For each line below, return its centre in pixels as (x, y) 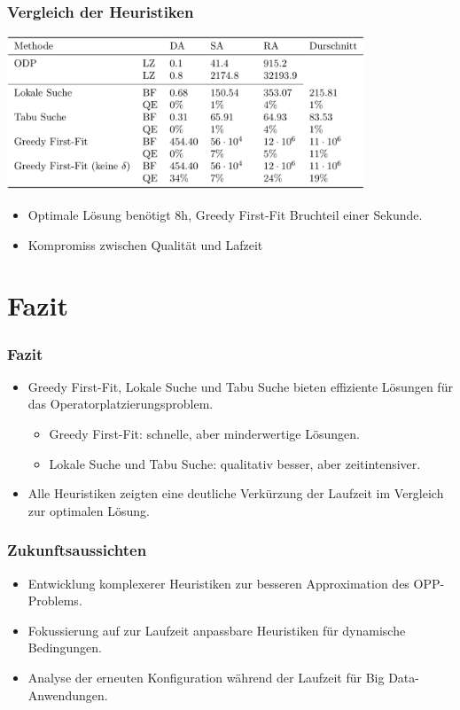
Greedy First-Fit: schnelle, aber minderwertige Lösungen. (204, 434)
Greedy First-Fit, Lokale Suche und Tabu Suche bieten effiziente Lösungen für (240, 386)
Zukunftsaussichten (77, 550)
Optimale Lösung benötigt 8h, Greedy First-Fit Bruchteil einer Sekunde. (225, 215)
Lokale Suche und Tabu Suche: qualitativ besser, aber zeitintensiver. (235, 463)
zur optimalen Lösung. (89, 510)
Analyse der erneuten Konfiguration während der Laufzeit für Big (206, 677)
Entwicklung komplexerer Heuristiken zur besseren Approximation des (218, 583)
